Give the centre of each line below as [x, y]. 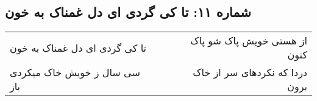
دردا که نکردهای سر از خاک [250, 72]
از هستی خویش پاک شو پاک [249, 41]
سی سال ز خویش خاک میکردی [75, 72]
